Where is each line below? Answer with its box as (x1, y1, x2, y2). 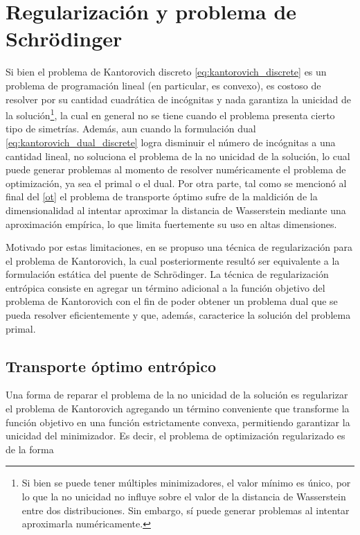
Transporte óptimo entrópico (6, 355, 217, 376)
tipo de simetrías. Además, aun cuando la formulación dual (6, 121, 256, 136)
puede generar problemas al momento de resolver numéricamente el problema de (6, 162, 346, 177)
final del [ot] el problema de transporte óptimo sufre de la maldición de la (6, 189, 318, 204)
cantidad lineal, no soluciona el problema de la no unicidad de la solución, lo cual (6, 148, 350, 163)
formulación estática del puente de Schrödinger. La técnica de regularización (6, 267, 329, 281)
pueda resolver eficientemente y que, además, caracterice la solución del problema (6, 308, 351, 322)
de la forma (6, 441, 54, 456)
